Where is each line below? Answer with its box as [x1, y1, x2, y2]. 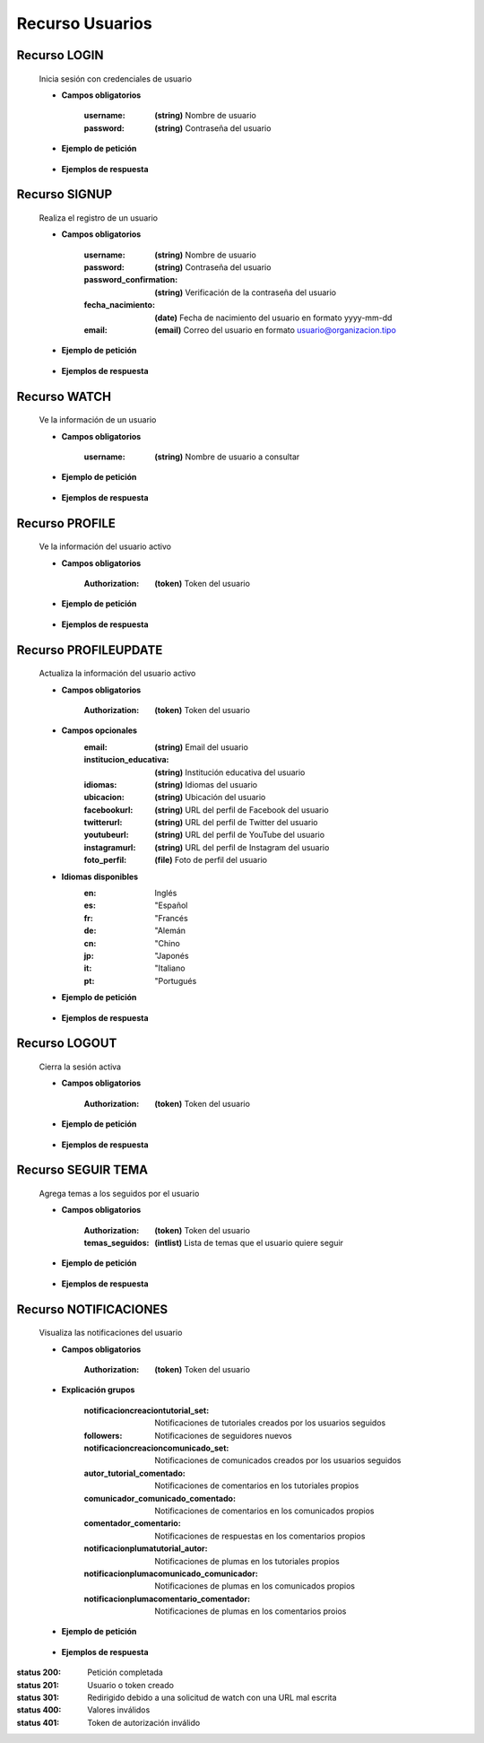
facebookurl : [83, 804, 134, 815]
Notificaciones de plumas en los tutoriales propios [154, 1556, 340, 1566]
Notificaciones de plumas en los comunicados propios [154, 1581, 356, 1591]
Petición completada [87, 1667, 163, 1678]
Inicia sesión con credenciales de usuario [39, 73, 193, 84]
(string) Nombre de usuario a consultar [154, 451, 300, 462]
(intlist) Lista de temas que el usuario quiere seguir [154, 1238, 344, 1249]
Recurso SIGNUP [16, 187, 113, 202]
